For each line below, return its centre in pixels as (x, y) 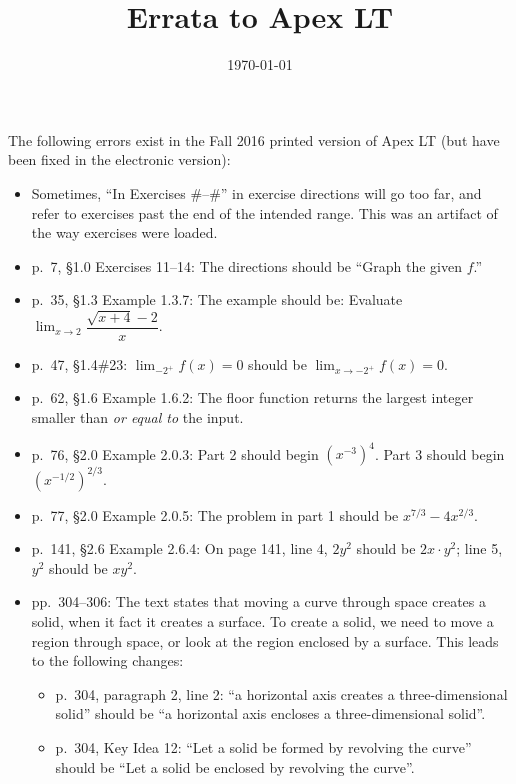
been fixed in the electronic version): (119, 159)
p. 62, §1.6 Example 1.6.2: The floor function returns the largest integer (252, 397)
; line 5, (479, 548)
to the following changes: (107, 660)
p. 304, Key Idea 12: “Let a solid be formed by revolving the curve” (263, 747)
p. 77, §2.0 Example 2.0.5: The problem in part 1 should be (215, 514)
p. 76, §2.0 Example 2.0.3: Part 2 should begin (175, 453)
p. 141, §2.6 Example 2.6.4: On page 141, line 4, (179, 548)
